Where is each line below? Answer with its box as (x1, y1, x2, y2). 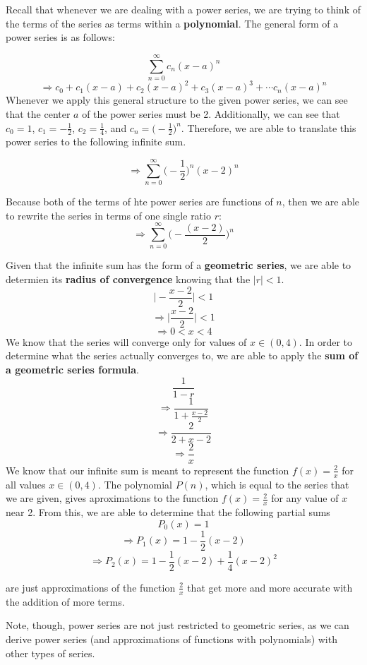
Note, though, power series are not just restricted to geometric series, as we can (6, 618, 349, 633)
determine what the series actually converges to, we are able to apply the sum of (6, 348, 359, 363)
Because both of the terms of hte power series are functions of (6, 194, 273, 209)
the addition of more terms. (6, 594, 125, 609)
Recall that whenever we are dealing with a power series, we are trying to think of (6, 2, 361, 16)
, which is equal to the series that (205, 477, 349, 491)
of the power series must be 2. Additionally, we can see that (82, 107, 340, 121)
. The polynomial (97, 477, 172, 491)
